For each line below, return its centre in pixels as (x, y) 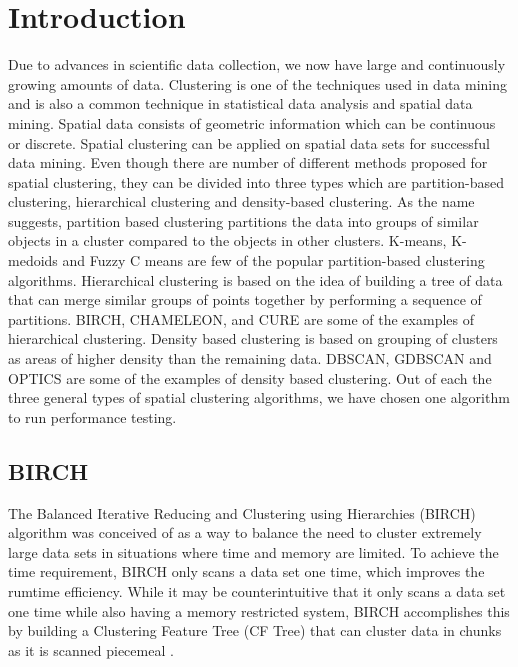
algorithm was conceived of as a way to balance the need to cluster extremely (245, 532)
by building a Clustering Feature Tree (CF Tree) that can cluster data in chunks (255, 630)
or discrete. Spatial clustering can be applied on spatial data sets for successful (249, 142)
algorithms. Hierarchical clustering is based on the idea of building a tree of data (255, 279)
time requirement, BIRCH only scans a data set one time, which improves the (246, 571)
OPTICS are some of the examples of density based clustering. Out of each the (250, 377)
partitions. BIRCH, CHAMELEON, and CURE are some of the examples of (241, 318)
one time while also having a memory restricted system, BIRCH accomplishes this (259, 610)
